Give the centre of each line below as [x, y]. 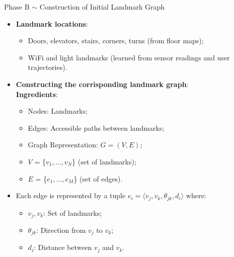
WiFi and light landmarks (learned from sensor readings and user [129, 57]
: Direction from [61, 230]
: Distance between [63, 247]
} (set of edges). [98, 178]
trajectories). [48, 67]
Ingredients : [37, 94]
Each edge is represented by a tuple [71, 195]
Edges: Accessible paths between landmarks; [96, 127]
